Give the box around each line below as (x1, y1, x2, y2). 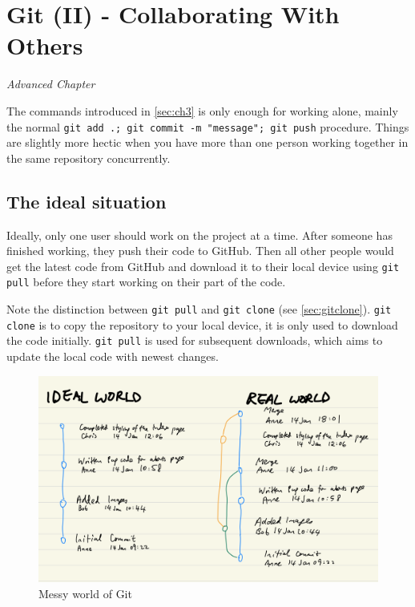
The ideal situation (6, 188, 167, 213)
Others (6, 29, 83, 62)
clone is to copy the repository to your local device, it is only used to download (6, 316, 398, 333)
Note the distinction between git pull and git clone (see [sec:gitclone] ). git (6, 301, 392, 318)
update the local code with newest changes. (6, 348, 219, 365)
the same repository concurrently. (6, 149, 171, 166)
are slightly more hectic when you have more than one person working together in (6, 134, 409, 151)
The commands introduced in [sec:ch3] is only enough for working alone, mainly (6, 102, 398, 119)
